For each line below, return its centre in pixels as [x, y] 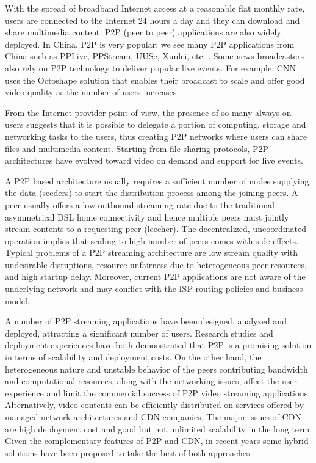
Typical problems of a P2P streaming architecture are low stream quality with [151, 253]
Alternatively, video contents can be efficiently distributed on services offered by [155, 405]
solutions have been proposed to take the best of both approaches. [129, 452]
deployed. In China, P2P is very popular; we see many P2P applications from [150, 44]
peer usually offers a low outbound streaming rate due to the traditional [140, 204]
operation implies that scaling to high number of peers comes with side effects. [152, 240]
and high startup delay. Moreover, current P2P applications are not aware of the [155, 276]
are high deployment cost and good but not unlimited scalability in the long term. [159, 428]
